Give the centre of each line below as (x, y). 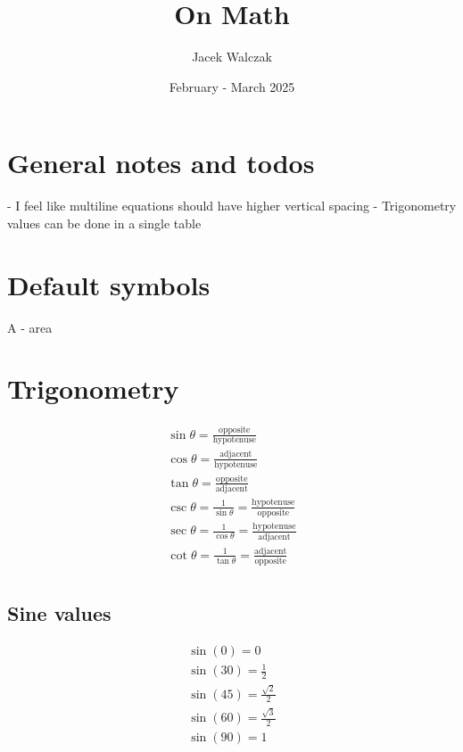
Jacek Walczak (232, 57)
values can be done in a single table (104, 223)
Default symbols (109, 284)
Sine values (59, 612)
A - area (30, 327)
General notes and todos (161, 163)
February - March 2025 (232, 86)
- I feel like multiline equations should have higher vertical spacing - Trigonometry (232, 206)
